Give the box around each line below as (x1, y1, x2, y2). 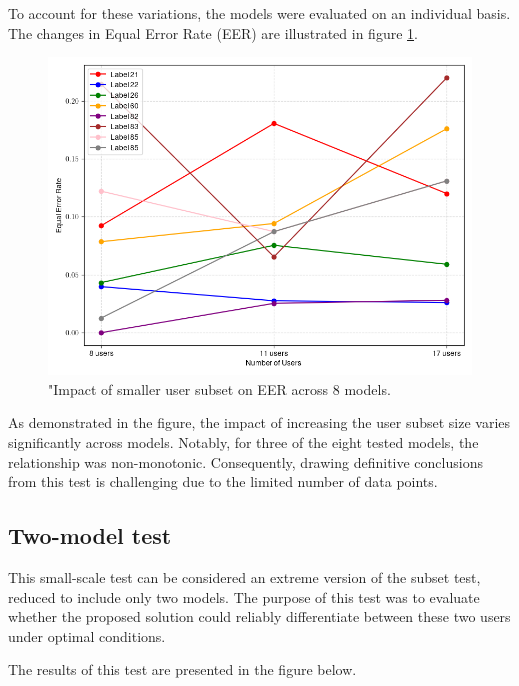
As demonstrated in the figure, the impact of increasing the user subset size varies (8, 412, 511, 433)
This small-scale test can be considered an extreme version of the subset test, (8, 566, 481, 587)
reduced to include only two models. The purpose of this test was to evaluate (8, 586, 480, 607)
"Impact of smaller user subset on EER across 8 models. (48, 378, 391, 399)
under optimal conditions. (8, 625, 166, 646)
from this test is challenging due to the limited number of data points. (8, 471, 438, 492)
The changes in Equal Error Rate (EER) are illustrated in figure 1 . (8, 22, 418, 43)
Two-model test (8, 520, 172, 551)
